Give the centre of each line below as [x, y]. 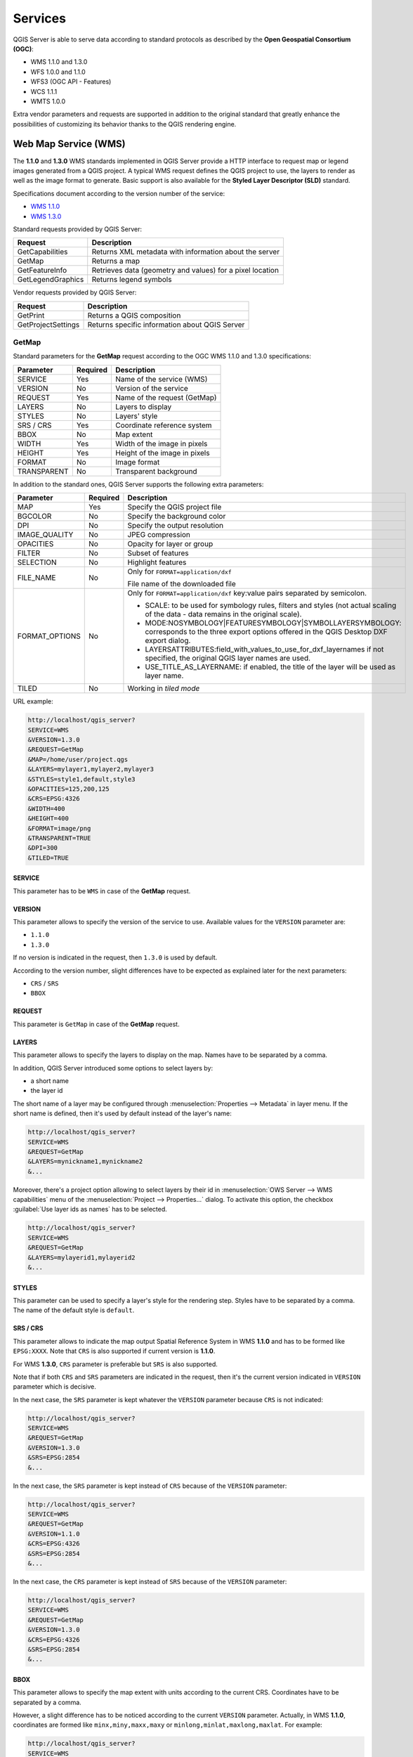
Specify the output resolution [176, 526]
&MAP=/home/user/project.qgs [78, 759]
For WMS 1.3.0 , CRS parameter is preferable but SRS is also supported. [115, 1364]
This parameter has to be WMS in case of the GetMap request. [102, 891]
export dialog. [168, 641]
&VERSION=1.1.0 [54, 1534]
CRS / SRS [45, 983]
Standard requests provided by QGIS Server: [77, 229]
